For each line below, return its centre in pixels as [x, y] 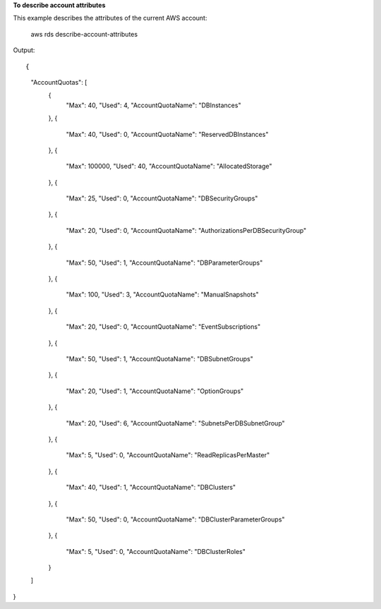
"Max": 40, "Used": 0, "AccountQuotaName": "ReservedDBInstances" [167, 134]
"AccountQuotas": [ [59, 82]
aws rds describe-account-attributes [84, 34]
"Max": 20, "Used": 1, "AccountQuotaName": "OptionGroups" [155, 391]
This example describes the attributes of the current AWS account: [110, 18]
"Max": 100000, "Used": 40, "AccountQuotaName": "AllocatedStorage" [169, 167]
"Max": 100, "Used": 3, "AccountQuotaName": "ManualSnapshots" [162, 295]
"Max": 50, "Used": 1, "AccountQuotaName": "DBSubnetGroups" [160, 358]
